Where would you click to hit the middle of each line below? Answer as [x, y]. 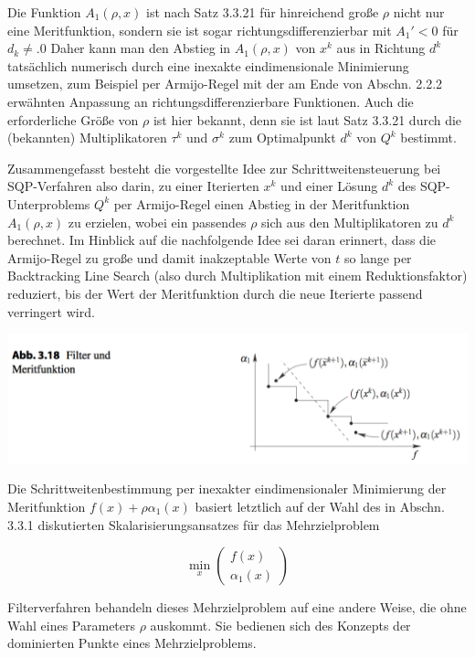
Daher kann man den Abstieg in [141, 48]
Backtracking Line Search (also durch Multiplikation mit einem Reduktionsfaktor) [237, 276]
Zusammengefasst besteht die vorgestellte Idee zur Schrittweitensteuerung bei [224, 168]
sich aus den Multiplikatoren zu [350, 222]
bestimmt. [428, 138]
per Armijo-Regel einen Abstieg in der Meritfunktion [262, 203]
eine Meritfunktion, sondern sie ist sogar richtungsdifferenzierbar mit [200, 30]
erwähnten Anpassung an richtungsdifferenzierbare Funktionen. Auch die [211, 101]
